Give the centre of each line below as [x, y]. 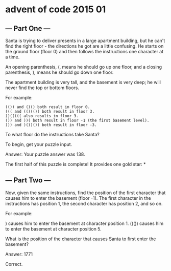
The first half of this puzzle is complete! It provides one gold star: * [76, 164]
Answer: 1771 [19, 254]
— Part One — [28, 28]
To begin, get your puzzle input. [39, 144]
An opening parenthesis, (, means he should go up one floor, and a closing [84, 67]
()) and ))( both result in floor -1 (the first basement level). [77, 120]
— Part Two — [28, 180]
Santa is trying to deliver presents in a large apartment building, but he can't [85, 40]
